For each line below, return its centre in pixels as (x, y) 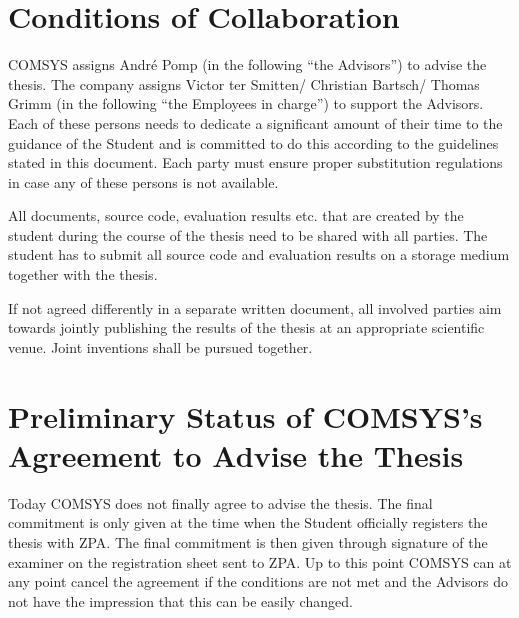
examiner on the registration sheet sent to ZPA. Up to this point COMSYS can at (260, 561)
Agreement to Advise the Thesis (236, 454)
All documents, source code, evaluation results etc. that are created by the (236, 215)
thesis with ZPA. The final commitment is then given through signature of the (248, 541)
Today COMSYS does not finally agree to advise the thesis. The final (220, 502)
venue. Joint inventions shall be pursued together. (160, 346)
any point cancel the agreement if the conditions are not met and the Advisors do (258, 581)
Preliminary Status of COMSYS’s (245, 415)
